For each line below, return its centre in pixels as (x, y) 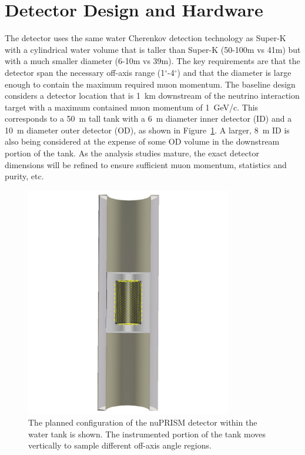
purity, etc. (24, 176)
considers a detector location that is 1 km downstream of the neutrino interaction (152, 96)
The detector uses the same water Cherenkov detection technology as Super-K (145, 38)
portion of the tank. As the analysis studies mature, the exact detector (132, 153)
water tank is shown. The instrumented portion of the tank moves (147, 434)
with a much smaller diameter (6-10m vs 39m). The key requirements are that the (152, 61)
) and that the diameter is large (234, 72)
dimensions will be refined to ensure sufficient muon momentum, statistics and (146, 164)
